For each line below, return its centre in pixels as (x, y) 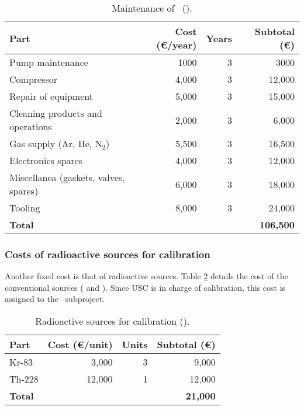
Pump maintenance (49, 62)
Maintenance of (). (152, 8)
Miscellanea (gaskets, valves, (67, 177)
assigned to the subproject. (55, 299)
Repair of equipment (51, 96)
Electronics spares (46, 160)
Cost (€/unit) (80, 344)
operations (31, 126)
